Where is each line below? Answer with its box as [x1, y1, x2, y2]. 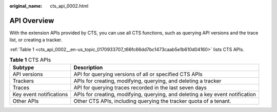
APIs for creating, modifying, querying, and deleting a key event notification [73, 91, 256, 98]
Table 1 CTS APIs [9, 56, 51, 63]
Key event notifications [12, 91, 68, 98]
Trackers [12, 77, 34, 84]
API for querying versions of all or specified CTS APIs [73, 71, 203, 78]
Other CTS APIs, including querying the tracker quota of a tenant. [73, 98, 231, 105]
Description [73, 64, 103, 71]
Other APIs [12, 98, 39, 105]
